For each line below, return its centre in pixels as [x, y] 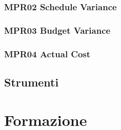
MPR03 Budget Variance [57, 30]
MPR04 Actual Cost [47, 53]
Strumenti [32, 82]
